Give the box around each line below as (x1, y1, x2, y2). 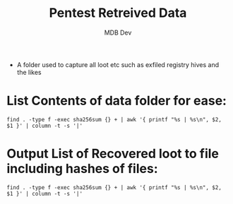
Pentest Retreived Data (49, 5, 187, 21)
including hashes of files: (6, 161, 158, 177)
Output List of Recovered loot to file (6, 146, 220, 162)
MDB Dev (104, 28, 132, 37)
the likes (16, 68, 42, 76)
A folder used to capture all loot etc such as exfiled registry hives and (16, 60, 220, 68)
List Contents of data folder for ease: (6, 93, 227, 109)
